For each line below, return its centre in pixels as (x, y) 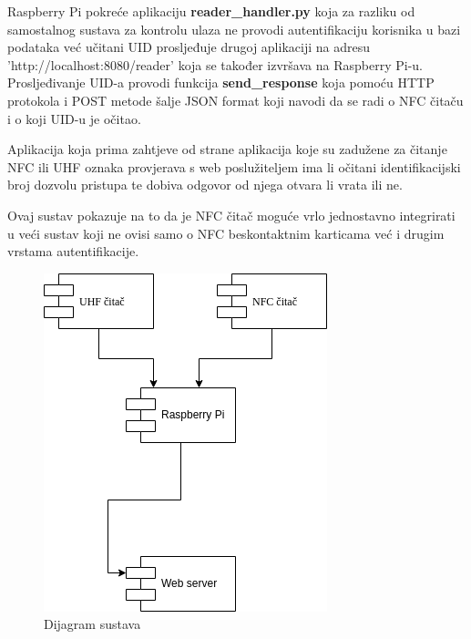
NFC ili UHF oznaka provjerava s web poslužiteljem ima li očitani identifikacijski (234, 166)
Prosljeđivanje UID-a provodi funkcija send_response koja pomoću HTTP (221, 82)
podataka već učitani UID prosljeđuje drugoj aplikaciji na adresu (189, 47)
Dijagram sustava (92, 624)
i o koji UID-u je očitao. (74, 118)
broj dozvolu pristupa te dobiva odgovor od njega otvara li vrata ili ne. (205, 185)
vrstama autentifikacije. (73, 251)
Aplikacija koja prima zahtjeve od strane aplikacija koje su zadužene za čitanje (227, 149)
